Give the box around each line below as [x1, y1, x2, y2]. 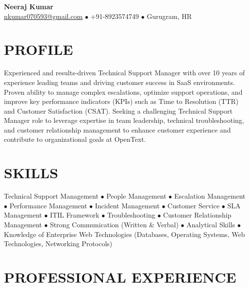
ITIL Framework [50, 210, 100, 220]
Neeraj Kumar [4, 1, 53, 11]
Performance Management [9, 200, 87, 210]
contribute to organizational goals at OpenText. [4, 134, 146, 144]
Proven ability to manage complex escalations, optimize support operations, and [4, 86, 243, 97]
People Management [106, 191, 166, 201]
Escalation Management [174, 191, 246, 201]
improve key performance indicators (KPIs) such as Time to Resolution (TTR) [4, 96, 239, 106]
